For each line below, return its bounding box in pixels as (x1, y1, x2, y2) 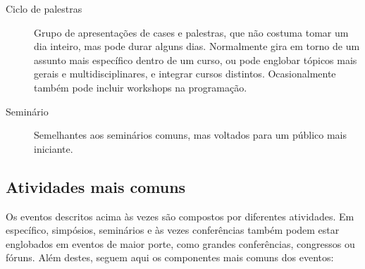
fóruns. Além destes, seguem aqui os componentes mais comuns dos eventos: (6, 250, 334, 265)
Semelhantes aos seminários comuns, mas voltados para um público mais (34, 127, 347, 142)
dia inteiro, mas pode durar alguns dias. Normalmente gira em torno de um (34, 39, 360, 54)
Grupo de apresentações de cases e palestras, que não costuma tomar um (34, 25, 349, 39)
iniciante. (34, 141, 73, 156)
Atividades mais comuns (6, 175, 186, 197)
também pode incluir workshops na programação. (34, 80, 247, 94)
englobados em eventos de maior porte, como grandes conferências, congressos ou (6, 236, 355, 251)
